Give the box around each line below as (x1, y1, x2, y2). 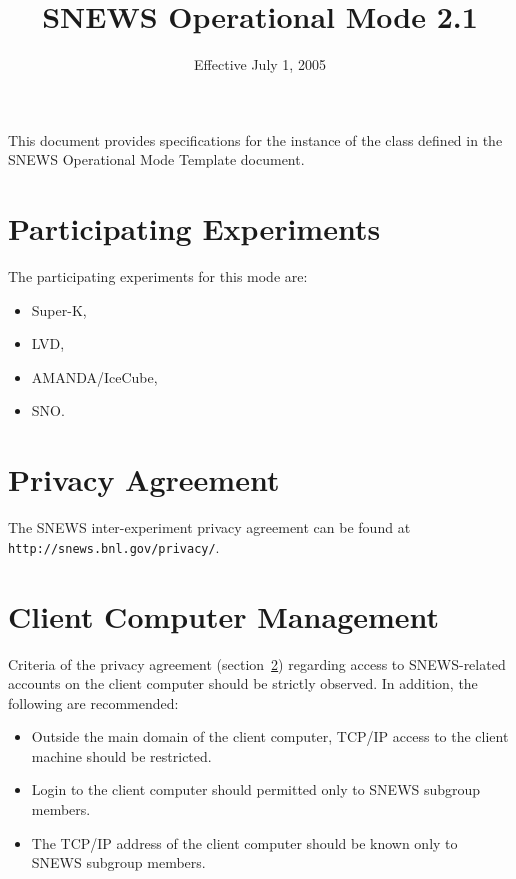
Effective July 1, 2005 (194, 54, 326, 75)
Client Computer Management (8, 595, 440, 636)
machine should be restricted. (31, 745, 212, 766)
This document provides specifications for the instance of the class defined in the (8, 129, 503, 150)
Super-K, (31, 299, 87, 320)
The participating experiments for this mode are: (8, 266, 308, 287)
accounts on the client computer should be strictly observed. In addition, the (8, 673, 478, 694)
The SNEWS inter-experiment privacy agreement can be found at (8, 517, 411, 538)
